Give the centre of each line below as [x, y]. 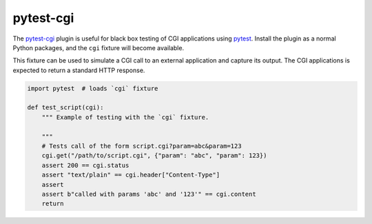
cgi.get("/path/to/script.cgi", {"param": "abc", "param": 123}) [154, 156]
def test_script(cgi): [65, 108]
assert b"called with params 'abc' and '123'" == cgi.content [149, 194]
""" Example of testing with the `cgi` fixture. [125, 117]
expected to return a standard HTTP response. [79, 70]
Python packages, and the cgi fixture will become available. [99, 47]
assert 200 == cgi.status [85, 165]
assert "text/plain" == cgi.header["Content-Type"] [131, 175]
